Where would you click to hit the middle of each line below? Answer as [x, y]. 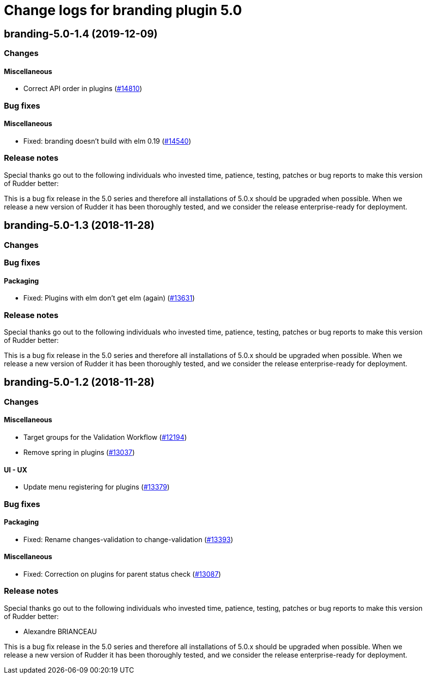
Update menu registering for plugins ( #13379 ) [97, 487]
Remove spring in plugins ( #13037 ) [79, 452]
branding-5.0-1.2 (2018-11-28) [79, 382]
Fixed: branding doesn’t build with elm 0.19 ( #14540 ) [107, 141]
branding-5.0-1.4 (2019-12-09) [81, 34]
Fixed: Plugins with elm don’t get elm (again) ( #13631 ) [109, 298]
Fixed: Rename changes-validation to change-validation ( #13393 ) [128, 539]
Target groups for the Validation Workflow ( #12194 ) [105, 437]
